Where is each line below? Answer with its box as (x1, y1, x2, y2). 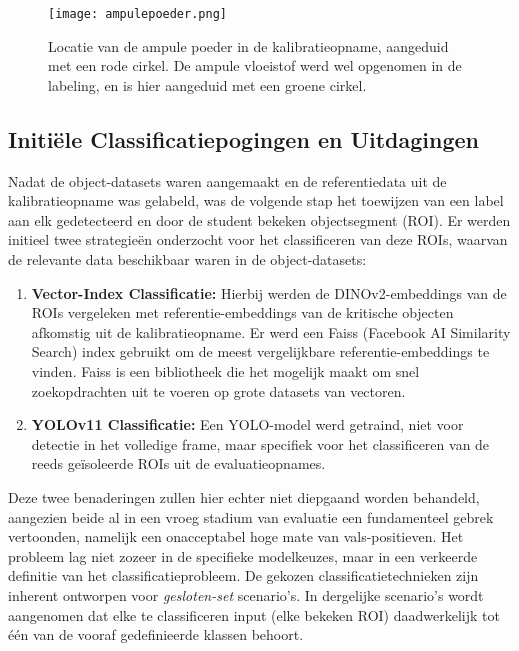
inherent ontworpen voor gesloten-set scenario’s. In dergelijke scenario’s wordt (8, 584, 484, 605)
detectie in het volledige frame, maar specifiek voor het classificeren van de (31, 433, 490, 454)
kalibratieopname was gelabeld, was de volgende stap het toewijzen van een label (8, 190, 504, 211)
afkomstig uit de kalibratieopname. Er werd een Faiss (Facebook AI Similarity (31, 321, 511, 342)
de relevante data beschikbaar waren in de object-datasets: (8, 249, 367, 270)
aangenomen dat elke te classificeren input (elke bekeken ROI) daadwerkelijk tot (8, 604, 500, 625)
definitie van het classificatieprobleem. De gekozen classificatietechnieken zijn (8, 565, 479, 586)
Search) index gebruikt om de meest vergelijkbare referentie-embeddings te (31, 341, 490, 362)
